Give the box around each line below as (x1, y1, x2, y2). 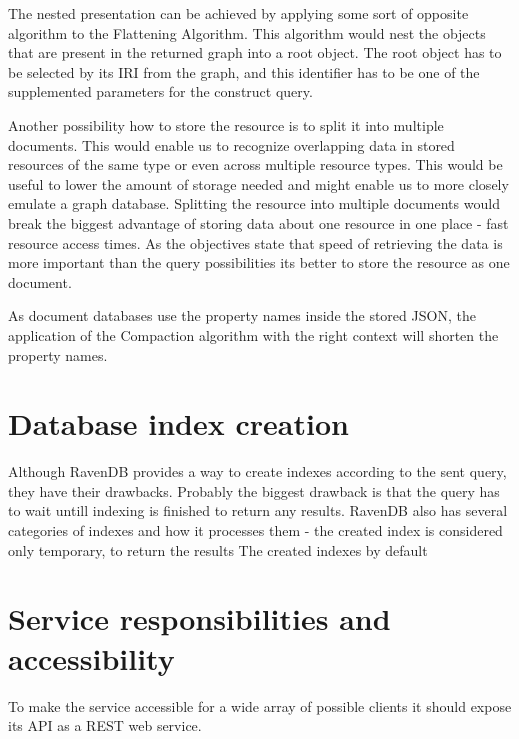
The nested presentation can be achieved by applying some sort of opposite (8, 3, 469, 23)
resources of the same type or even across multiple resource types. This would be (8, 154, 503, 175)
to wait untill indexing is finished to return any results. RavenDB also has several (8, 500, 508, 521)
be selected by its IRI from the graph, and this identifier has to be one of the (8, 61, 480, 82)
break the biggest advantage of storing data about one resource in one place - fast (8, 212, 509, 233)
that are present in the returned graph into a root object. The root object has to (8, 42, 502, 63)
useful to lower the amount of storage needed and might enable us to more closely (8, 173, 509, 194)
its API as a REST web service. (8, 715, 202, 736)
